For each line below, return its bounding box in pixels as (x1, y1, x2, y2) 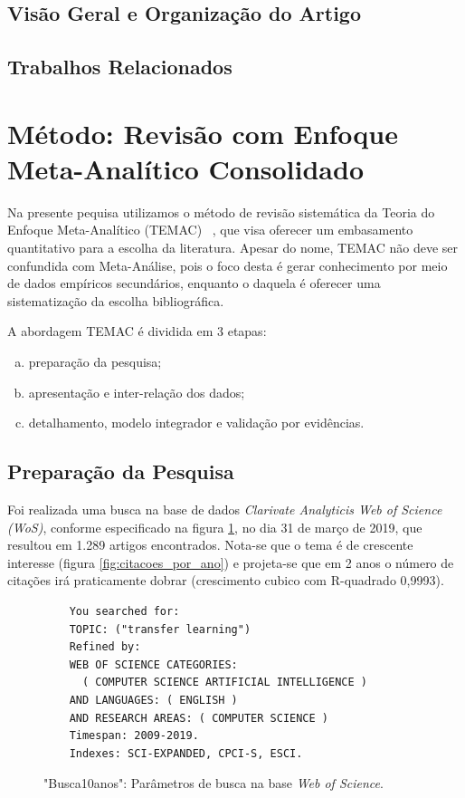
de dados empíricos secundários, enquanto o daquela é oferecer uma (7, 274, 381, 293)
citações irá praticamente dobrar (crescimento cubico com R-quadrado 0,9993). (7, 571, 444, 590)
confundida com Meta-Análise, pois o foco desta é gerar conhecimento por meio (7, 255, 448, 274)
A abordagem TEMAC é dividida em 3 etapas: (7, 322, 267, 341)
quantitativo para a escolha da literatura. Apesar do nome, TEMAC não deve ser (7, 238, 459, 257)
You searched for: (69, 604, 180, 618)
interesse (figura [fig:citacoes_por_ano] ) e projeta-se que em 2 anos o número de (7, 553, 454, 572)
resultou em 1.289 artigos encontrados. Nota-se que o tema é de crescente (7, 535, 413, 554)
